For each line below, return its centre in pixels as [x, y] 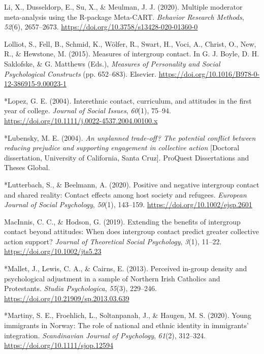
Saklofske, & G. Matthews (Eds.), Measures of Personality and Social [112, 63]
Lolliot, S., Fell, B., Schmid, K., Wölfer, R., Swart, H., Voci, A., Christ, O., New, [130, 43]
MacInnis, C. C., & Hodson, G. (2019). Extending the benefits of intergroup [122, 221]
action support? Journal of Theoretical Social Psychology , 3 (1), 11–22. [113, 241]
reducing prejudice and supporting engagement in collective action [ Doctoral [122, 148]
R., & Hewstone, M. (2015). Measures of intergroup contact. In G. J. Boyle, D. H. [132, 54]
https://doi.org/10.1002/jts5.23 [53, 251]
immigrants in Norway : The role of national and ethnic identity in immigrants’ [126, 325]
